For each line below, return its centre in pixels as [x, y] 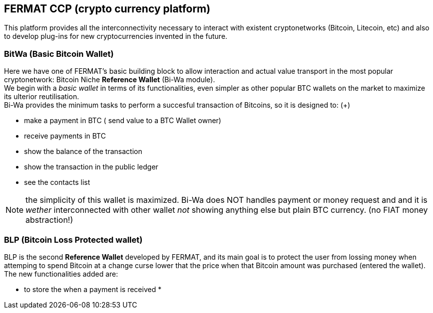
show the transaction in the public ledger [91, 167]
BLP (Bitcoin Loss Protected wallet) [73, 239]
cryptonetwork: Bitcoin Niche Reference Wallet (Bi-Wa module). [110, 80]
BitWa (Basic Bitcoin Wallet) [59, 54]
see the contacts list [57, 182]
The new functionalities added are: [61, 274]
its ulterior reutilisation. [42, 97]
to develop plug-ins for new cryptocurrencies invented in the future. [116, 36]
